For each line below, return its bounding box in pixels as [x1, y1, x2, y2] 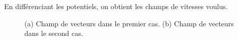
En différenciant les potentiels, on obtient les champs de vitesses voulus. [4, 1, 228, 11]
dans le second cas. [24, 28, 83, 38]
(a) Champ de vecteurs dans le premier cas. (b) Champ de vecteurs [24, 18, 234, 28]
